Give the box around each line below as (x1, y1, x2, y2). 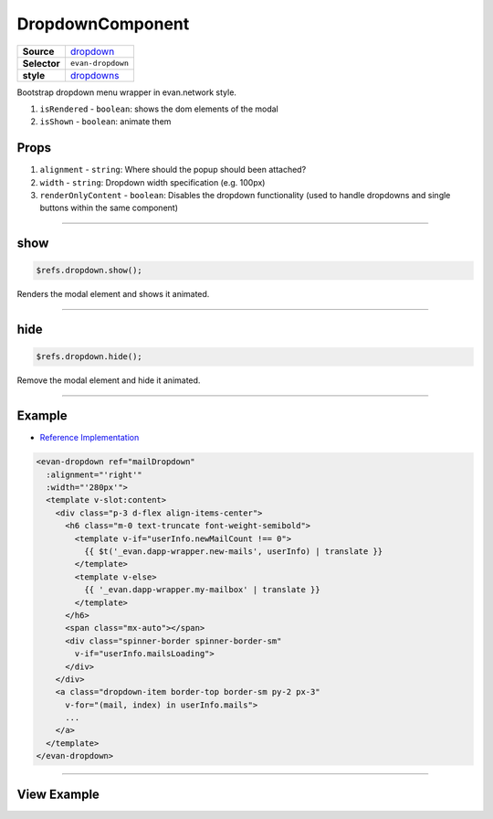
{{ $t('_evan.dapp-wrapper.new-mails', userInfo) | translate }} (83, 547, 383, 557)
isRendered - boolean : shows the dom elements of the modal (39, 103, 278, 114)
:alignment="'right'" (46, 469, 143, 480)
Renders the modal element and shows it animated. (16, 289, 210, 300)
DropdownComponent (16, 14, 190, 34)
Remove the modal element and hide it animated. (16, 375, 201, 386)
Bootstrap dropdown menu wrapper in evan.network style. (16, 87, 237, 98)
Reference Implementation (39, 432, 140, 443)
